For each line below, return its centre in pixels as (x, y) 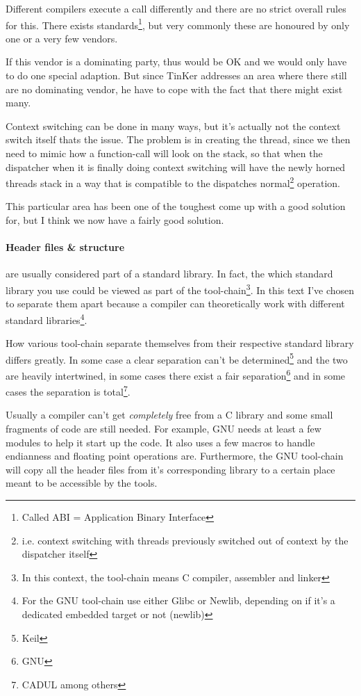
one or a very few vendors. (62, 38)
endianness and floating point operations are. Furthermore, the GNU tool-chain (175, 456)
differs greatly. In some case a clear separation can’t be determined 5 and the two (177, 358)
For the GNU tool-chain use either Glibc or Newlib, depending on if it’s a (178, 600)
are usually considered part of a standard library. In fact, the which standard (169, 274)
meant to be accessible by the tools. (82, 483)
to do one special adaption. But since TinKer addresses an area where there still (176, 75)
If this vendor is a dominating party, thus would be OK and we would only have (176, 62)
